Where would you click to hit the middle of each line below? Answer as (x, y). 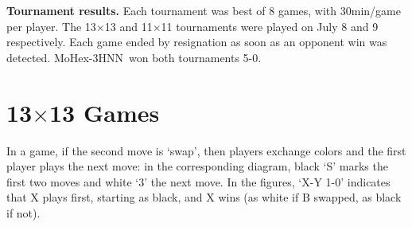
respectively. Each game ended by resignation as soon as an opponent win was (197, 42)
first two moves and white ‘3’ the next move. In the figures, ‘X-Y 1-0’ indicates (198, 181)
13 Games (105, 112)
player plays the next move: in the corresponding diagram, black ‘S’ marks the (197, 166)
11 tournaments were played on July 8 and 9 (270, 26)
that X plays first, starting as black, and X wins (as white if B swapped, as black (204, 197)
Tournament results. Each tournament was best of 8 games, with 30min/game (204, 10)
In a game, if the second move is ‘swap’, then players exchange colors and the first (206, 150)
